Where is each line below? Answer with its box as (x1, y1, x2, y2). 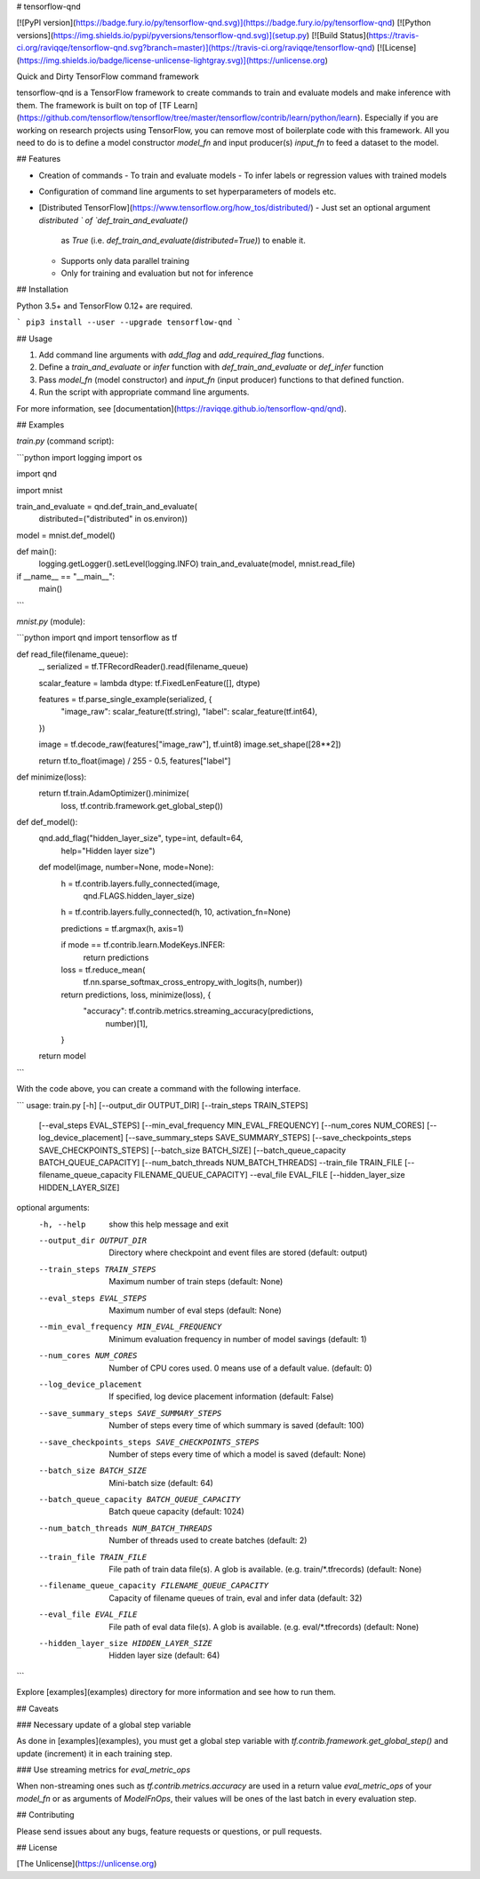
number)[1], (105, 1018, 148, 1028)
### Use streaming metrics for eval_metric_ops (16, 1764, 191, 1775)
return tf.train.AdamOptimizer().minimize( (38, 788, 190, 799)
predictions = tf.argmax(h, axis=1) (60, 923, 184, 933)
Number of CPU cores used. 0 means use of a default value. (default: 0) (108, 1363, 372, 1373)
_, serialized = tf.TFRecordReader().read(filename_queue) (38, 661, 249, 672)
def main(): (16, 547, 57, 557)
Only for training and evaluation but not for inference (60, 268, 253, 279)
